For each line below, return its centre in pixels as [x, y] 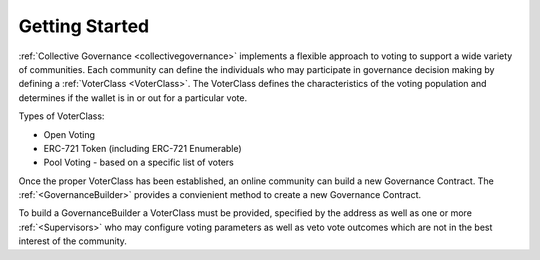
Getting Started [84, 26]
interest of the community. [72, 241]
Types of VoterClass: [61, 116]
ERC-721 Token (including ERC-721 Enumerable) [142, 148]
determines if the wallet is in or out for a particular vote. [133, 97]
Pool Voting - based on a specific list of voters [138, 162]
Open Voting [69, 134]
